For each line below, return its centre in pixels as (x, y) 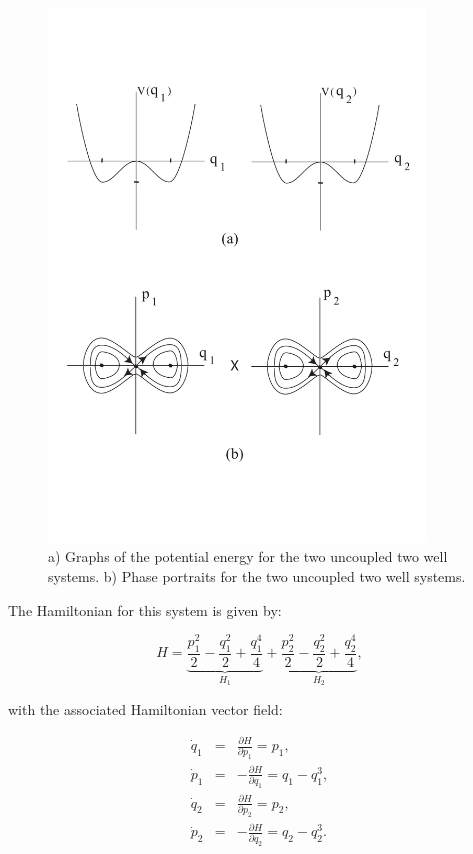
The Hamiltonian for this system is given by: (145, 609)
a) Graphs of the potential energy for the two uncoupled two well (248, 556)
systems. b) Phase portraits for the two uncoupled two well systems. (257, 575)
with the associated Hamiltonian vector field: (145, 708)
